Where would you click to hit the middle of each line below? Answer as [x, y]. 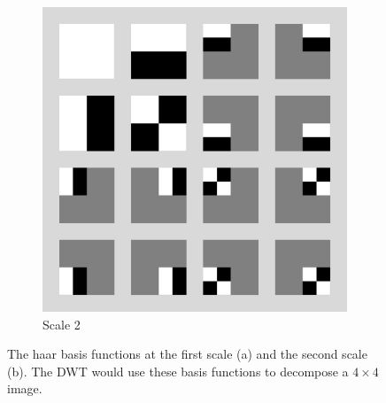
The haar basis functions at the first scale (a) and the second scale [187, 354]
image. [25, 388]
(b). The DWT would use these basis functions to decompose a [178, 371]
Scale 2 [62, 324]
